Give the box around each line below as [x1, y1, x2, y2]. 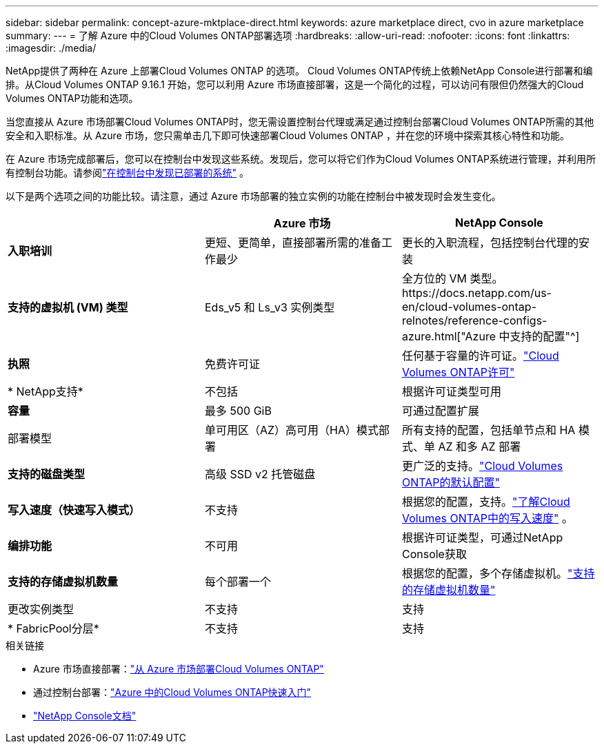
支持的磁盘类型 [8, 467, 85, 481]
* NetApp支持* [8, 384, 83, 398]
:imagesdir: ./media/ [6, 42, 97, 54]
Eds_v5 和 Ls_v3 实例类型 [204, 300, 335, 314]
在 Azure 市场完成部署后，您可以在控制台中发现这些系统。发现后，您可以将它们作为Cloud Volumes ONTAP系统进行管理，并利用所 [6, 153, 596, 165]
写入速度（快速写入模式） [8, 503, 141, 517]
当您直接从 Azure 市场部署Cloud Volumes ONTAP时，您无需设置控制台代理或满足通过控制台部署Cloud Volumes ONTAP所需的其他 [6, 116, 594, 127]
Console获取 [401, 547, 467, 561]
